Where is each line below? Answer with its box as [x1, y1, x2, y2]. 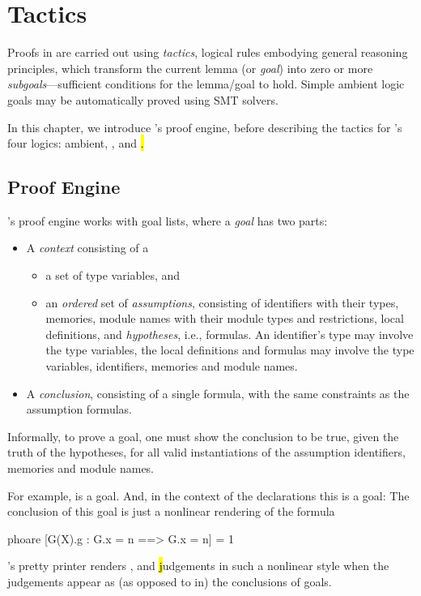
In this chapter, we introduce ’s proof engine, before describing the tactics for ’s [7, 118, 402, 135]
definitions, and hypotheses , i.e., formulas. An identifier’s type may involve [45, 325, 414, 342]
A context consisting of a [26, 239, 149, 256]
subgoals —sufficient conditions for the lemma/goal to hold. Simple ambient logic [7, 75, 405, 92]
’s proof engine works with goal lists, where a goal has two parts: [7, 212, 328, 229]
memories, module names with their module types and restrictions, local [45, 310, 404, 327]
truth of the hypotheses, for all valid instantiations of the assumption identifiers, [7, 444, 406, 461]
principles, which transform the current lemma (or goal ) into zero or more [7, 59, 373, 76]
